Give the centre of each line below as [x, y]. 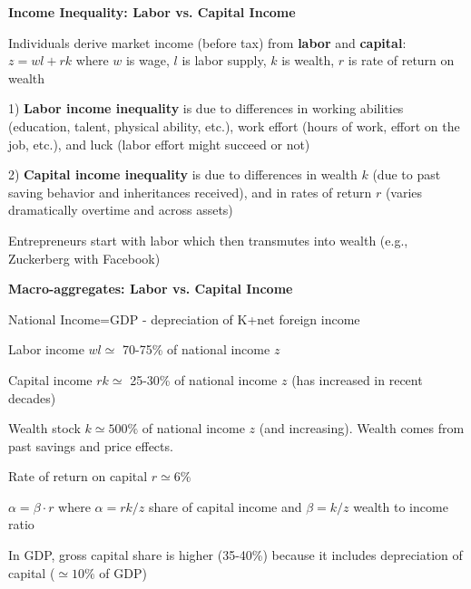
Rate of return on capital [78, 476]
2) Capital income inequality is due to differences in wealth [183, 174]
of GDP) [123, 572]
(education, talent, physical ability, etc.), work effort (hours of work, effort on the [234, 126]
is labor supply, [224, 60]
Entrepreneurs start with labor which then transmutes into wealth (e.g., [208, 240]
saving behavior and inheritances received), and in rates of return [190, 192]
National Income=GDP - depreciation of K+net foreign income [184, 319]
